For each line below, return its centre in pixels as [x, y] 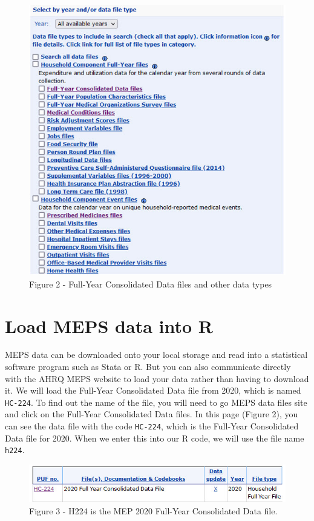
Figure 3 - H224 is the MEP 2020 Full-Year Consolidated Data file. [153, 510]
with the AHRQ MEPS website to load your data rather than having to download [157, 378]
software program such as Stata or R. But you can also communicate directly [148, 367]
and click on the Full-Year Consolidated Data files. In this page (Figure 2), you [152, 414]
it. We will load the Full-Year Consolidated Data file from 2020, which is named [153, 390]
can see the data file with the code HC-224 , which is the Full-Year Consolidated [152, 426]
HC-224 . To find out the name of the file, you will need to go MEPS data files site [156, 402]
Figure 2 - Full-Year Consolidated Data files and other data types [151, 284]
